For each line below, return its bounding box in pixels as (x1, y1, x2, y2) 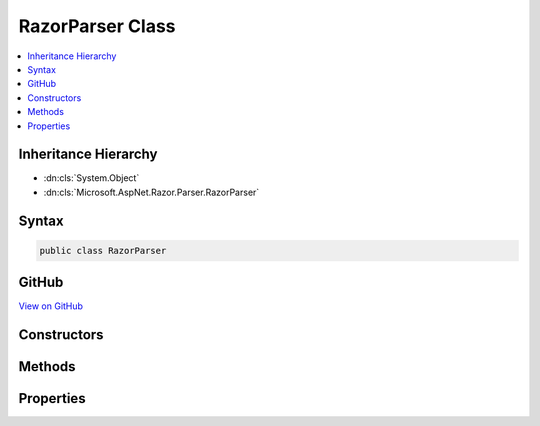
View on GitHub (18, 300, 84, 312)
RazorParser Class (18, 15, 176, 37)
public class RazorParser (39, 245, 167, 256)
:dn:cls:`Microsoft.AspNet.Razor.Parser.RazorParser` (43, 186, 260, 198)
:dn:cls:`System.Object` (43, 172, 140, 184)
